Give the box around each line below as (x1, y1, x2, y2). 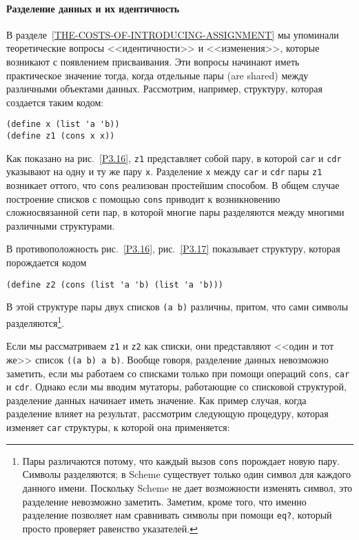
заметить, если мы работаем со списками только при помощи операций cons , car (6, 366, 350, 380)
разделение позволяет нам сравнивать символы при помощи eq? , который (22, 508, 332, 522)
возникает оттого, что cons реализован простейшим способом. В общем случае (6, 177, 340, 192)
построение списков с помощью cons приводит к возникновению (6, 191, 280, 206)
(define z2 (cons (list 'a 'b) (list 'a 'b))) (6, 279, 223, 290)
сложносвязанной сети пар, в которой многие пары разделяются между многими (6, 205, 345, 219)
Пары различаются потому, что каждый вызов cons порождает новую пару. (22, 453, 340, 468)
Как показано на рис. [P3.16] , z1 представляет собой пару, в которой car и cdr (6, 150, 342, 165)
